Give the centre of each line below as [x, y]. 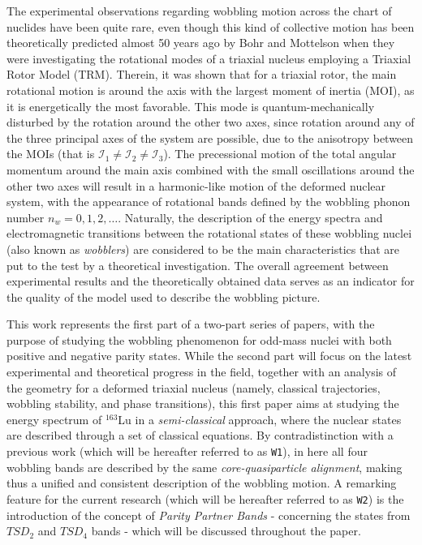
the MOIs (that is [51, 154]
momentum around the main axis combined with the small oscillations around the [211, 169]
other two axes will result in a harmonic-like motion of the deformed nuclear [196, 185]
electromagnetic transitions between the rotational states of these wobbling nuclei [209, 233]
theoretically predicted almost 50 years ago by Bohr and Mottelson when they [201, 43]
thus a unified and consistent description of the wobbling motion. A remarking [202, 483]
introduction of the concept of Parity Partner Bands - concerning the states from [209, 515]
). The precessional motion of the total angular [280, 154]
